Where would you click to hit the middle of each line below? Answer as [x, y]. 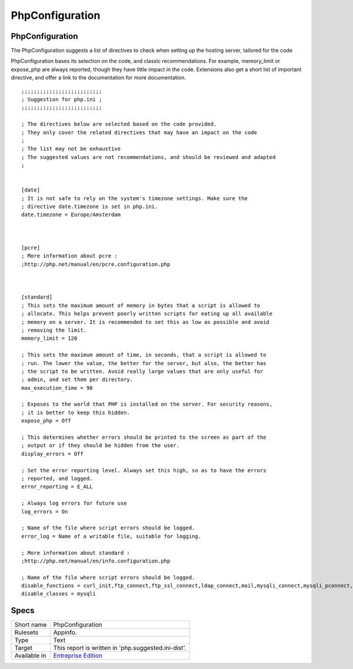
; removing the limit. [54, 330]
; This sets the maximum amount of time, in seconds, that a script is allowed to [144, 355]
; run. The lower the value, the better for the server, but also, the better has [144, 363]
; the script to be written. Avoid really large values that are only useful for [142, 371]
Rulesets [26, 632]
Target [24, 648]
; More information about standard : [76, 553]
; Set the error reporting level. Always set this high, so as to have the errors [144, 470]
